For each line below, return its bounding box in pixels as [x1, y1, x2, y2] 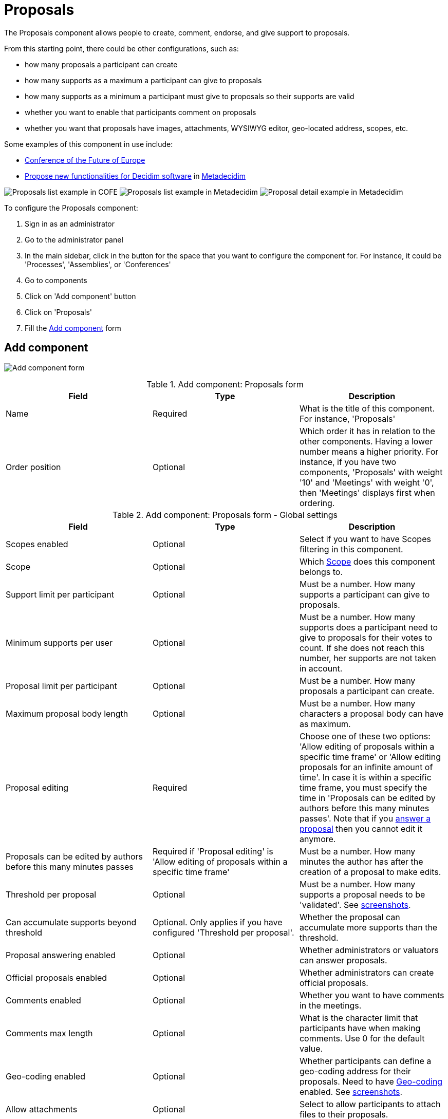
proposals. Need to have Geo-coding [299, 1076, 443, 1087]
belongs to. [299, 566, 343, 577]
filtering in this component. [299, 544, 403, 554]
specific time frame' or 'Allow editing [299, 751, 441, 762]
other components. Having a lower [299, 436, 433, 446]
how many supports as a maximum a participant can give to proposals [25, 76, 262, 85]
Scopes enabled [6, 538, 68, 549]
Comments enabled [6, 995, 81, 1005]
